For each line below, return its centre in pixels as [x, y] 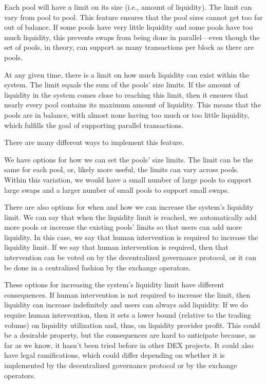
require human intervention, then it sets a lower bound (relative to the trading [128, 315]
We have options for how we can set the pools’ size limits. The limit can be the [129, 159]
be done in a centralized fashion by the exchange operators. [98, 267]
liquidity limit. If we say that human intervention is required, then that [116, 247]
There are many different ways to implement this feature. [94, 142]
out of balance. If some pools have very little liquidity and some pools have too [129, 27]
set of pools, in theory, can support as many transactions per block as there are [129, 47]
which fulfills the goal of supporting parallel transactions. [94, 125]
